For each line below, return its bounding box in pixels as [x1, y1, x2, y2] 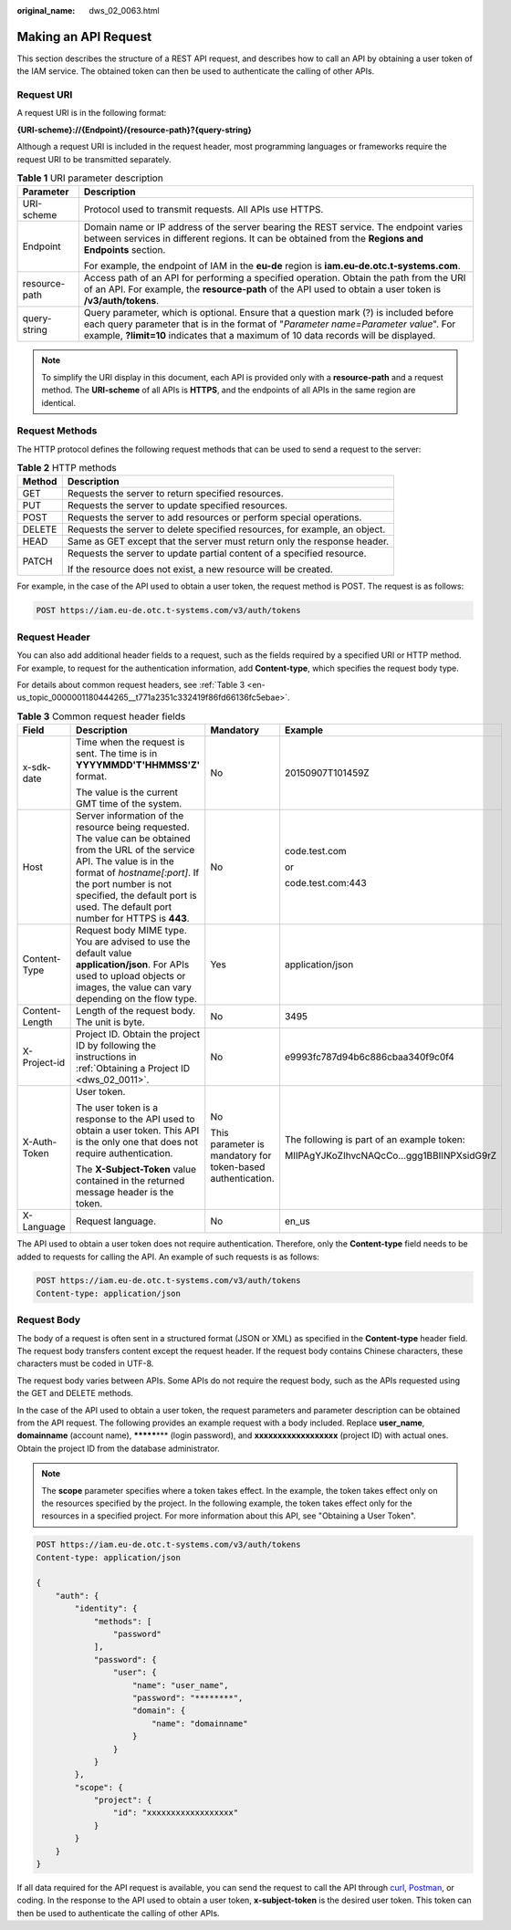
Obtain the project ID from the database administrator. [16, 1443, 221, 1454]
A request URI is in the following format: [16, 108, 167, 119]
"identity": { [74, 1603, 138, 1614]
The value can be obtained [76, 832, 191, 845]
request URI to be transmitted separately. [16, 153, 172, 164]
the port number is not [76, 878, 172, 891]
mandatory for [210, 1150, 272, 1163]
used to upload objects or [76, 970, 186, 983]
